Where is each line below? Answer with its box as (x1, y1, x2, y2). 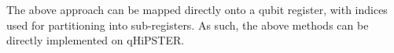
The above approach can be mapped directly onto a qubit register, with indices (6, 2, 388, 17)
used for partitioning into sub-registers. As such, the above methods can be (6, 16, 369, 33)
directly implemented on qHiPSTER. (6, 32, 185, 48)
